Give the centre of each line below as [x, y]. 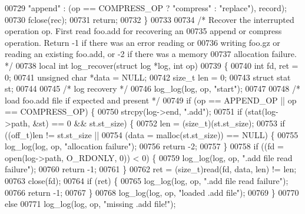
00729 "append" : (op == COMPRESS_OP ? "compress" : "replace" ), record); [146, 8]
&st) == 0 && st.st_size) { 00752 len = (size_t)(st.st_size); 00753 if [159, 123]
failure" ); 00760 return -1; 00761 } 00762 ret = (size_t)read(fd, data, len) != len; [151, 169]
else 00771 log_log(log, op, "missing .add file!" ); [90, 204]
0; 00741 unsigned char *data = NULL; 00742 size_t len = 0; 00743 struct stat [148, 77]
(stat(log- [261, 111]
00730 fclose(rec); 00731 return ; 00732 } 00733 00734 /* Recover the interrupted [150, 19]
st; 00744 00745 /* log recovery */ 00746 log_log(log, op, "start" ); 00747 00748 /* [152, 88]
